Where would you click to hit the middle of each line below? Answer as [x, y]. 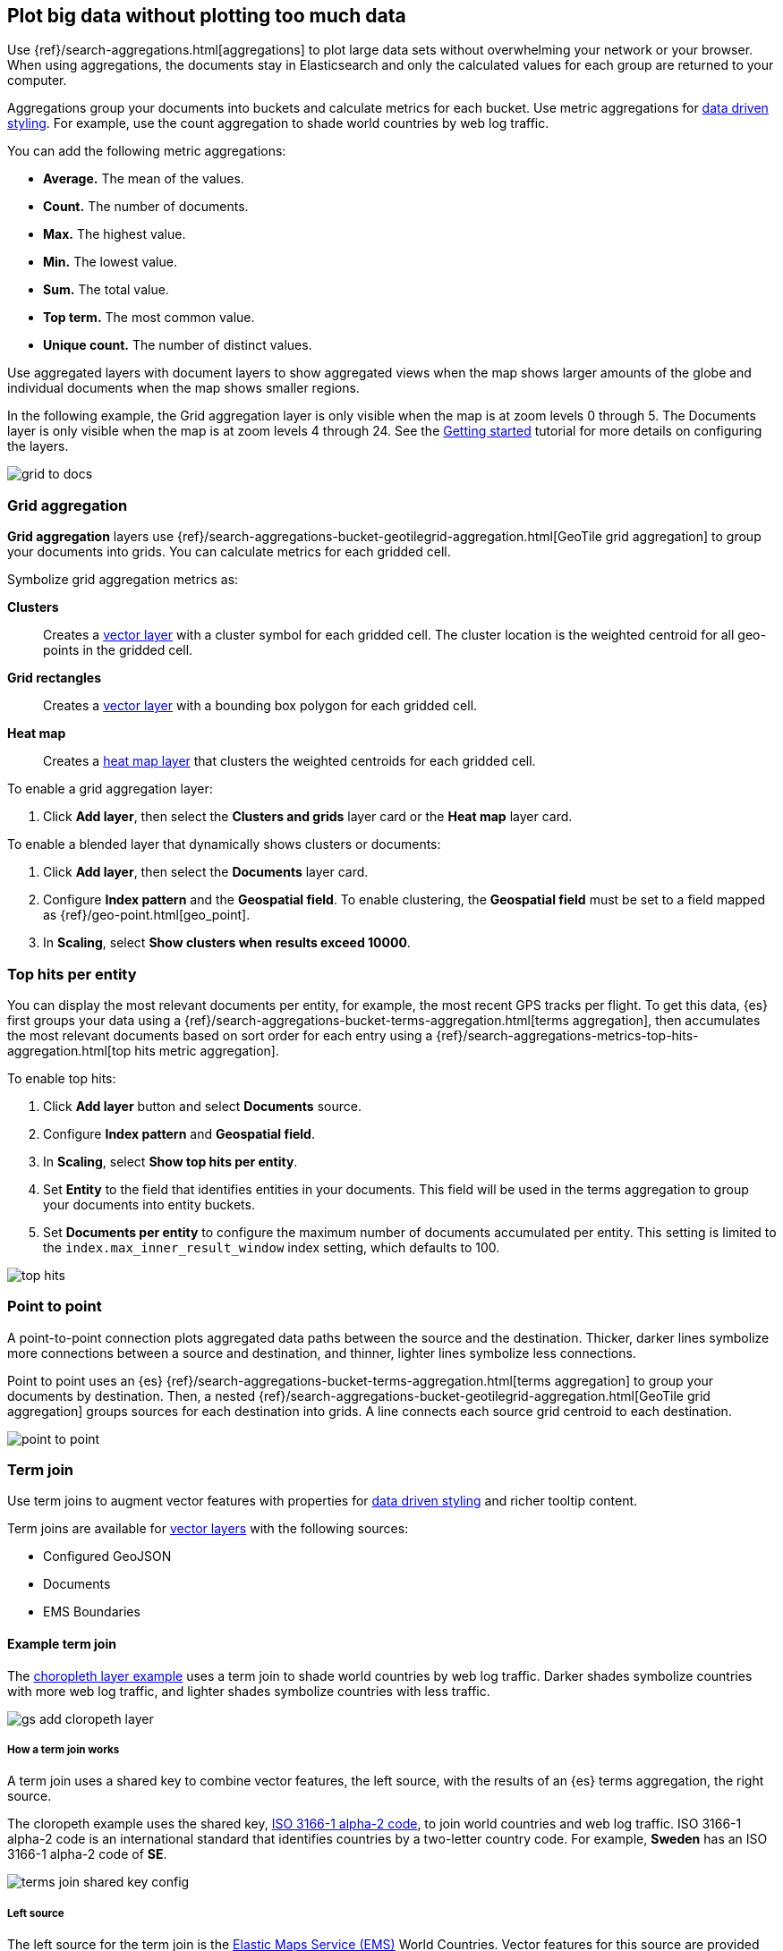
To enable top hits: [62, 1078]
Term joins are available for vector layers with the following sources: [208, 1529]
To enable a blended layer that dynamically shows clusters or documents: [224, 844]
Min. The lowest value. [110, 262]
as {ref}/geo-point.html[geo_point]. [147, 915]
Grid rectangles [54, 678]
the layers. [38, 446]
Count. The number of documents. [146, 207]
